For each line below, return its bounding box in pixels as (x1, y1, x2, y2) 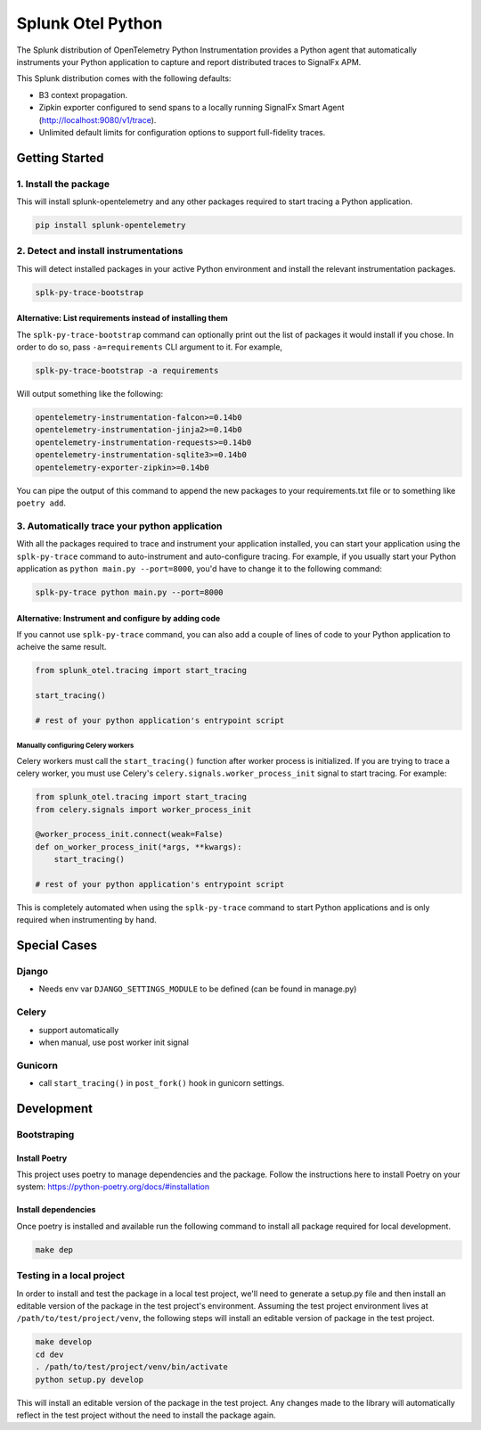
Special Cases (16, 938, 98, 953)
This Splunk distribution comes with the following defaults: (16, 73, 232, 84)
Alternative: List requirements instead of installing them (16, 313, 229, 324)
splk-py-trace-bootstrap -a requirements (35, 366, 219, 376)
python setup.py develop (35, 1374, 144, 1385)
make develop (35, 1337, 93, 1347)
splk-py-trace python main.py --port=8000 (35, 587, 224, 597)
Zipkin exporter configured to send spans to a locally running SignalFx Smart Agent (38, 103, 345, 113)
